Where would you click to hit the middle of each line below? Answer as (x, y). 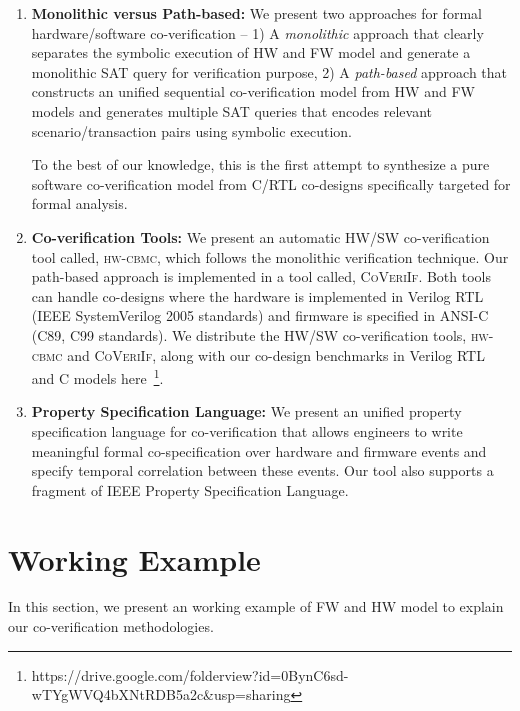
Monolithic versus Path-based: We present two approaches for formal (256, 13)
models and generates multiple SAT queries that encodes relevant (231, 110)
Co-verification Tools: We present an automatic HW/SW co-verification (260, 236)
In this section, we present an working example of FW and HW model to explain (256, 606)
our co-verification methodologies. (111, 626)
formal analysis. (79, 203)
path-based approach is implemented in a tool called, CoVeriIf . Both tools (261, 276)
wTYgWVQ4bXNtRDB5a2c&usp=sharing (161, 694)
